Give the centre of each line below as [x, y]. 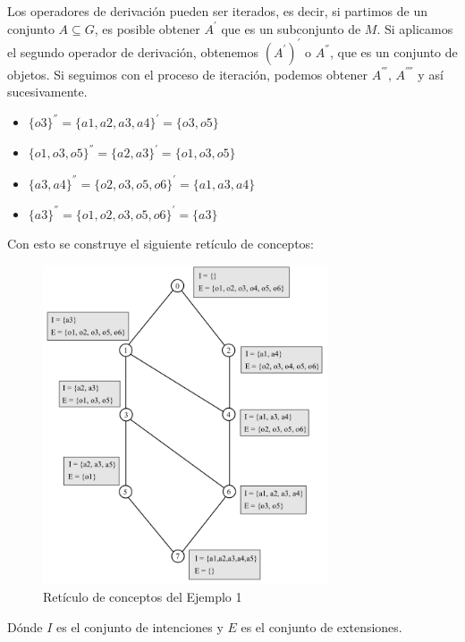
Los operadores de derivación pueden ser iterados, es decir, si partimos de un [217, 11]
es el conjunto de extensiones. [321, 626]
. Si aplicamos [415, 28]
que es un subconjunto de [291, 28]
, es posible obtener [147, 28]
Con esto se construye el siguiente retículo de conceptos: [161, 244]
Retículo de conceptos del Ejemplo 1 [143, 596]
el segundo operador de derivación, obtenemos [133, 51]
